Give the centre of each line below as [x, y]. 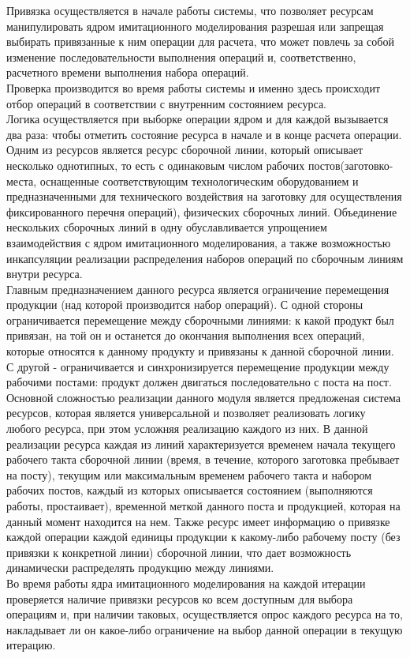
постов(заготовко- [350, 165]
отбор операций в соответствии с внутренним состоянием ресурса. [166, 103]
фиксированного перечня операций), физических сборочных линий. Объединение [202, 211]
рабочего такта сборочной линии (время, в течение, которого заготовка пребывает [203, 459]
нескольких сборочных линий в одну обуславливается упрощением [167, 227]
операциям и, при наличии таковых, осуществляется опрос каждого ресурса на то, [205, 614]
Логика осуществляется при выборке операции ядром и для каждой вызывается [198, 119]
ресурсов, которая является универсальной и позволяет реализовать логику [186, 413]
